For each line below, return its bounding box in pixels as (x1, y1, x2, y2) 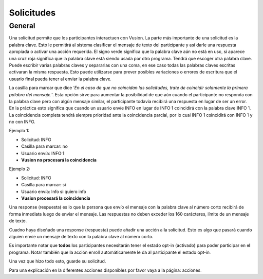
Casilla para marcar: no (21, 143, 68, 149)
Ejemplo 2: (9, 166, 31, 172)
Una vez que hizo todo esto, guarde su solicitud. (9, 258, 106, 264)
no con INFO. (9, 119, 36, 125)
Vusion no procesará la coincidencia (21, 157, 97, 163)
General (9, 21, 36, 30)
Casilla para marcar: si (21, 182, 66, 188)
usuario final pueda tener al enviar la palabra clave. (9, 76, 112, 82)
